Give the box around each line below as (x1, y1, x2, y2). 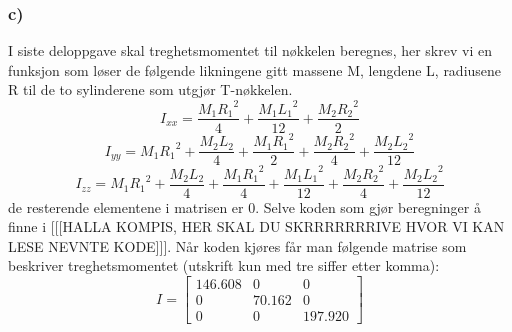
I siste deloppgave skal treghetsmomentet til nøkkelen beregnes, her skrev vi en (8, 40, 492, 61)
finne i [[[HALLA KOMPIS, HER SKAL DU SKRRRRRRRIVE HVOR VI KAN (8, 216, 505, 237)
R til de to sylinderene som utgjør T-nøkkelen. (8, 79, 293, 100)
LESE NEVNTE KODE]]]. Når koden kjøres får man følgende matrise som (8, 235, 467, 256)
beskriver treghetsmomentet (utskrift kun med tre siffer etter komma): (8, 255, 440, 276)
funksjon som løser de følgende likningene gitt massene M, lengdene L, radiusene (8, 59, 502, 80)
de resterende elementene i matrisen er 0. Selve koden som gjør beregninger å (8, 196, 481, 217)
